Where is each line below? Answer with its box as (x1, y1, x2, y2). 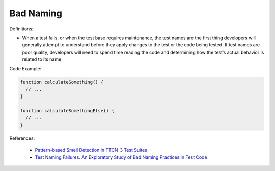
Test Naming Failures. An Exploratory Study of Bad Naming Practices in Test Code (35, 154, 207, 160)
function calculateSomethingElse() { (20, 108, 115, 114)
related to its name (22, 56, 62, 62)
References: (9, 135, 35, 141)
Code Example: (9, 65, 42, 71)
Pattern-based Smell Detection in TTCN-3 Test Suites (35, 147, 147, 153)
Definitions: (9, 26, 34, 32)
